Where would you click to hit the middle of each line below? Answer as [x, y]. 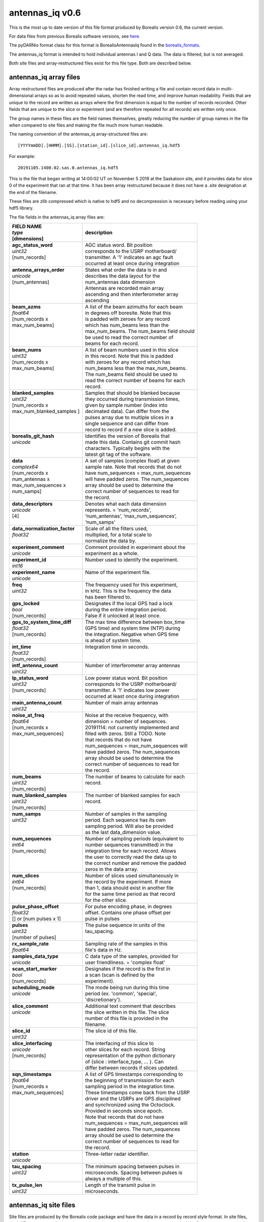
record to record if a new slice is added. [131, 430]
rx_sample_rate [30, 944]
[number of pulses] [34, 938]
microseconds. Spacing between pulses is [134, 1173]
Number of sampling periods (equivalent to [134, 839]
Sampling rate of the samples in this [126, 944]
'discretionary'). [103, 1000]
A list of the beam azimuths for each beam [134, 307]
